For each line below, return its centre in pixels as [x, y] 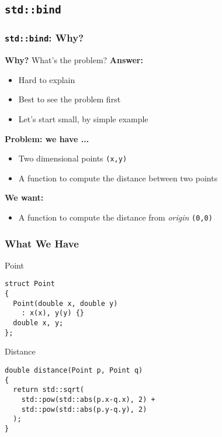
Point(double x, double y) [65, 303]
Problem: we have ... [47, 138]
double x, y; [38, 323]
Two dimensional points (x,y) [73, 158]
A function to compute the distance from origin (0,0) [115, 217]
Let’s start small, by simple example [83, 118]
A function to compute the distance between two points [118, 178]
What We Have [42, 243]
